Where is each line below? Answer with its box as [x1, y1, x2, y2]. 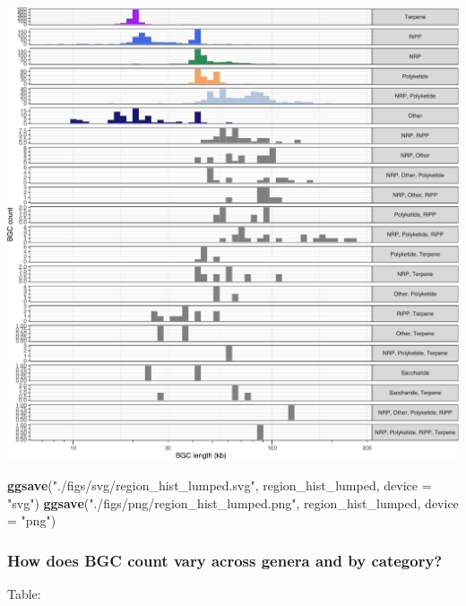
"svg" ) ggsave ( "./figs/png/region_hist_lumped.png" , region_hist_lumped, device [7, 493, 459, 512]
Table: [7, 584, 41, 603]
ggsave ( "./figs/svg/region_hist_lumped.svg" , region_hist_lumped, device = [7, 476, 432, 495]
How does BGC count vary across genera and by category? [7, 549, 443, 571]
